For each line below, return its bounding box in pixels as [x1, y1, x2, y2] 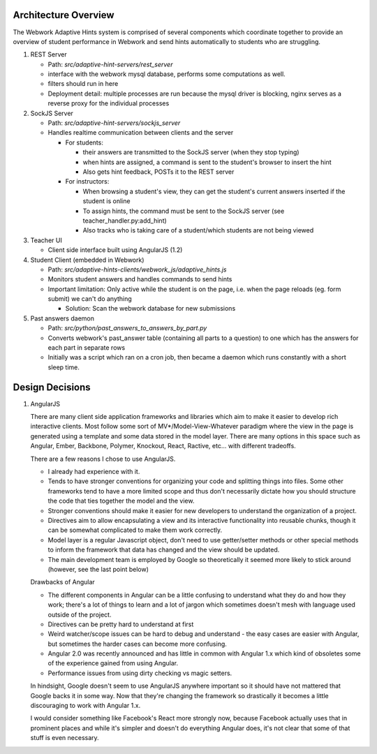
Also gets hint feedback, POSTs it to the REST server [82, 168, 235, 176]
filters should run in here [47, 80, 119, 88]
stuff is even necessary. [30, 734, 99, 742]
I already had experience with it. [47, 468, 140, 476]
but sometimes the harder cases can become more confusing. [47, 640, 227, 648]
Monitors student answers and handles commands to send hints [47, 275, 232, 283]
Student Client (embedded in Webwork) [30, 256, 145, 264]
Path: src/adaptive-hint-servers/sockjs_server [47, 119, 181, 127]
